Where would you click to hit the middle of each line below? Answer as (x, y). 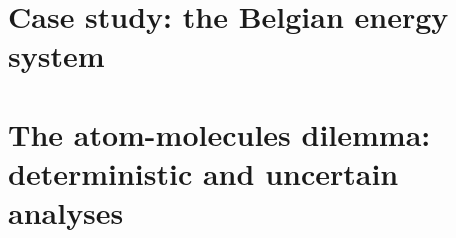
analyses (66, 212)
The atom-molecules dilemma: (219, 133)
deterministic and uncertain (203, 172)
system (56, 55)
